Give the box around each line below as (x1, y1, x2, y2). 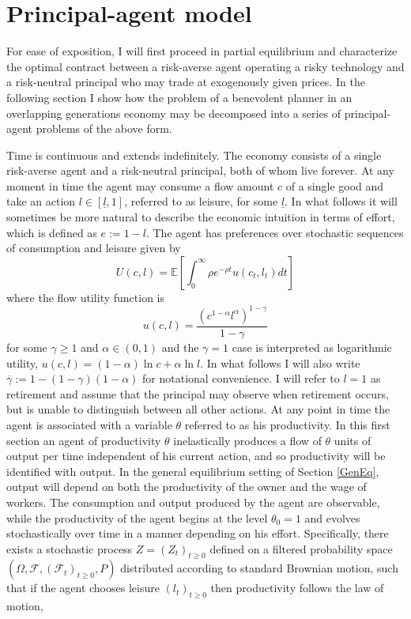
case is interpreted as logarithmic (232, 338, 392, 355)
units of (334, 432, 371, 448)
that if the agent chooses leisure (6, 579, 160, 596)
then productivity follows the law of (210, 579, 384, 596)
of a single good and (285, 177, 384, 194)
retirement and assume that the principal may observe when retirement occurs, (6, 385, 389, 402)
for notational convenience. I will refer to (142, 370, 340, 387)
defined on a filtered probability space (209, 540, 393, 557)
